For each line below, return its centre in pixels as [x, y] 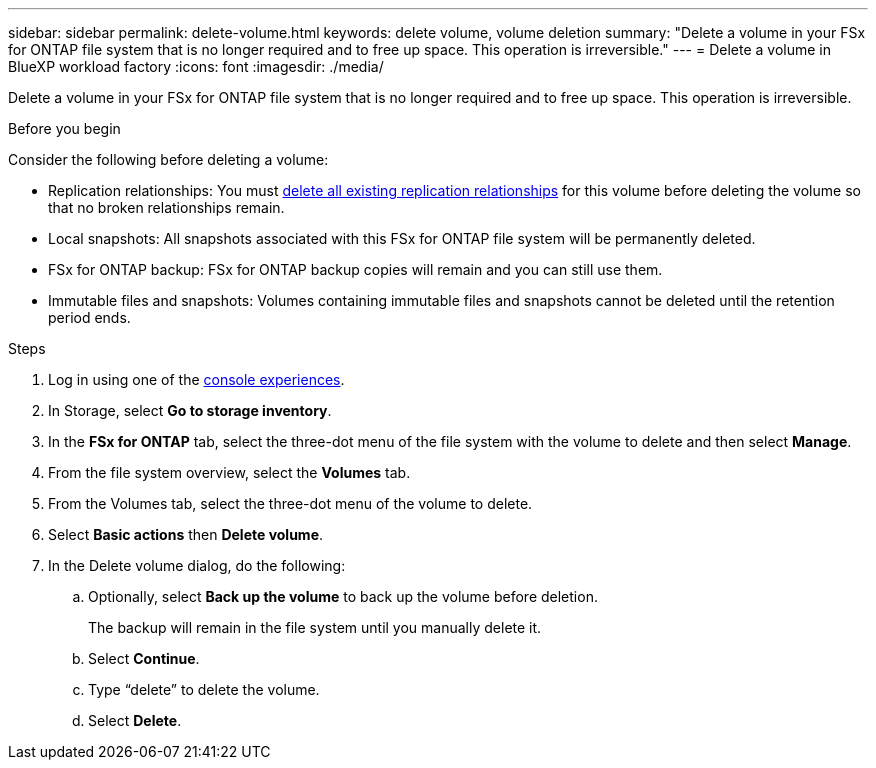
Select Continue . [144, 658]
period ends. [89, 317]
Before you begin [64, 128]
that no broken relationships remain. [166, 207]
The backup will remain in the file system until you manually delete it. [315, 627]
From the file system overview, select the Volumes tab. [229, 472]
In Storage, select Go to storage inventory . [190, 410]
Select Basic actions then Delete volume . [186, 534]
